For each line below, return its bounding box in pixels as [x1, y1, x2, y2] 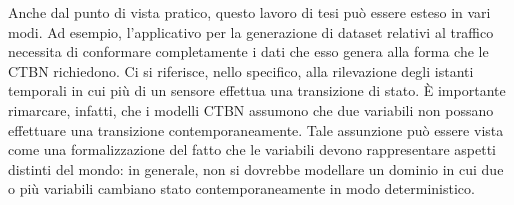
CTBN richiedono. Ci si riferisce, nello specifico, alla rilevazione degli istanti [8, 60, 474, 81]
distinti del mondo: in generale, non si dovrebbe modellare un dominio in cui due [8, 158, 504, 179]
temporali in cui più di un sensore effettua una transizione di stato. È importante [8, 80, 506, 101]
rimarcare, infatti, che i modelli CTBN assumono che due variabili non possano [8, 99, 494, 120]
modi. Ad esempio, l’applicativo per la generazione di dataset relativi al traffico [8, 21, 494, 42]
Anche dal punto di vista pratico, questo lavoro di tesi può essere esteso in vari [8, 2, 491, 22]
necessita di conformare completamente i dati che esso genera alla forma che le [8, 41, 489, 62]
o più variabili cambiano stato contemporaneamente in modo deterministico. [8, 178, 475, 199]
